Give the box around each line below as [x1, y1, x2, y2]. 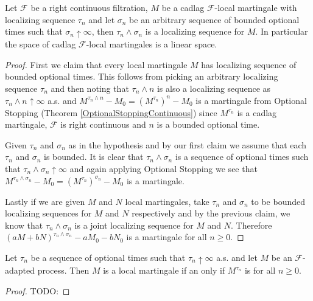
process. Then [37, 264, 90, 277]
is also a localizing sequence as [156, 82, 271, 95]
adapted [5, 264, 35, 277]
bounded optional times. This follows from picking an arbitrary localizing [5, 70, 278, 83]
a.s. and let [216, 251, 258, 263]
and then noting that [51, 82, 129, 95]
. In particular [255, 25, 308, 38]
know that [5, 218, 43, 231]
